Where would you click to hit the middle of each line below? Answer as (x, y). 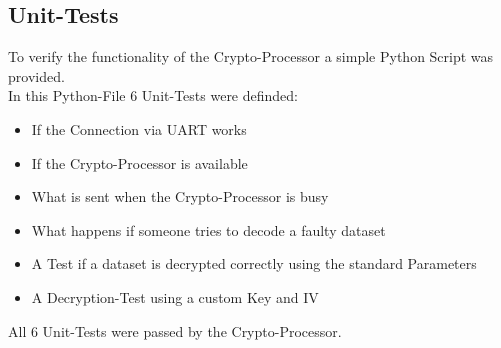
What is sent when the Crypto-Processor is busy (180, 196)
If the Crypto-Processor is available (139, 162)
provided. (36, 75)
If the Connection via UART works (139, 128)
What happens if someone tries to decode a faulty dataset (208, 229)
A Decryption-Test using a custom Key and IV (175, 296)
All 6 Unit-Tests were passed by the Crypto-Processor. (175, 330)
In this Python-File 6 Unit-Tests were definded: (153, 95)
